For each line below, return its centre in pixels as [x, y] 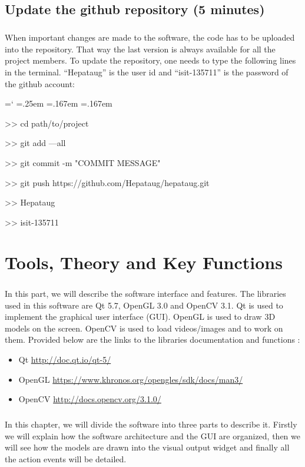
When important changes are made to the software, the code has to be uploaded [150, 37]
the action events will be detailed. [66, 458]
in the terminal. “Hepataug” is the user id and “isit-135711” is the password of [147, 72]
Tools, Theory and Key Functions [144, 262]
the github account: [40, 83]
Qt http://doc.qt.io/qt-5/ [65, 359]
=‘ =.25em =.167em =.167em [59, 103]
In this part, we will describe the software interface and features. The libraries [145, 294]
